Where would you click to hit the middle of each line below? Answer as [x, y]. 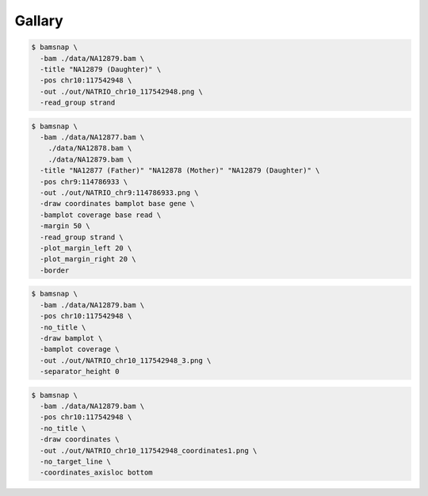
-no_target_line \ [75, 461]
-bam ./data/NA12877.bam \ [92, 137]
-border [55, 270]
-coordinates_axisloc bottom [97, 473]
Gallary [39, 21]
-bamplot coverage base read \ [101, 215]
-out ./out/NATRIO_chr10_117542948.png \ [122, 92]
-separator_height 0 [80, 372]
